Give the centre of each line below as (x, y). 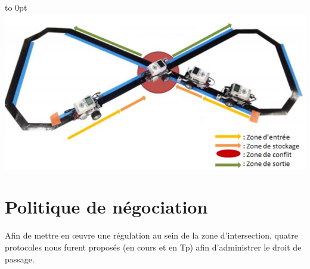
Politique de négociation (106, 207)
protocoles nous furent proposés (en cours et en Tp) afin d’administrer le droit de (153, 247)
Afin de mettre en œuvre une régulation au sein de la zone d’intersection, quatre (151, 235)
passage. (20, 259)
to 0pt (16, 7)
